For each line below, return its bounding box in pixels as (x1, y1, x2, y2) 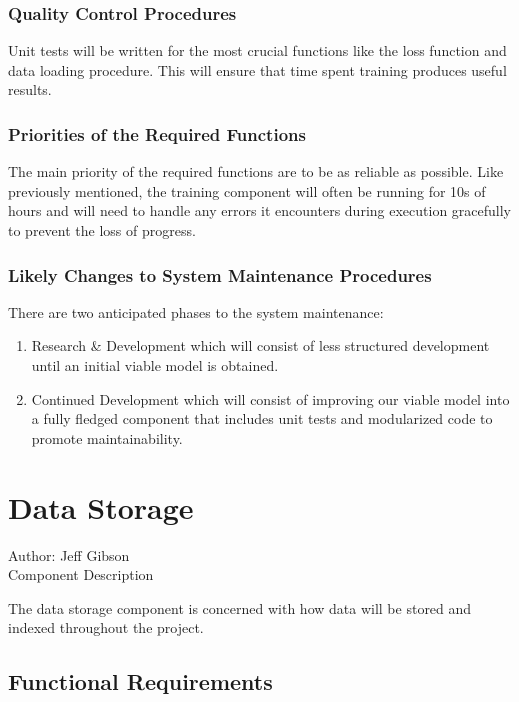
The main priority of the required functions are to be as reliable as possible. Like (8, 161, 504, 182)
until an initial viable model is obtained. (31, 355, 279, 375)
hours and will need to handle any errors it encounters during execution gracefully (8, 200, 511, 221)
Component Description (8, 564, 154, 585)
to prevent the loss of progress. (8, 220, 196, 240)
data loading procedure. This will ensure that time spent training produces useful (8, 59, 507, 80)
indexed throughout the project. (8, 617, 204, 638)
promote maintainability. (31, 427, 183, 448)
